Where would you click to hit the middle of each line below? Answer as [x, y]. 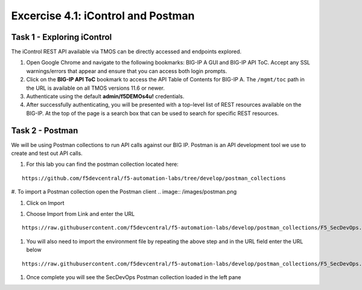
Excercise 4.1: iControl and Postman [103, 16]
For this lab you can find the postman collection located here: [103, 164]
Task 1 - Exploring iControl [62, 37]
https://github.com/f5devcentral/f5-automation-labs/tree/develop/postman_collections [154, 178]
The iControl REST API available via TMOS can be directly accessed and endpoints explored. [126, 52]
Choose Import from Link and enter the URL [81, 214]
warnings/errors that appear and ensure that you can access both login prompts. [127, 71]
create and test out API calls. [47, 153]
